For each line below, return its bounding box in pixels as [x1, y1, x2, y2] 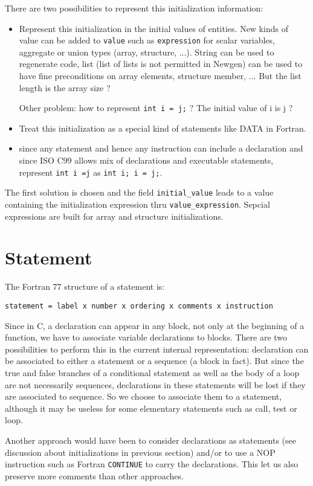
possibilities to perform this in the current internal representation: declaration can [5, 342, 309, 355]
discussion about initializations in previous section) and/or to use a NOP [5, 446, 276, 458]
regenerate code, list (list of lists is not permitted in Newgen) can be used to [19, 57, 303, 70]
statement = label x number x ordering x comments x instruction [5, 301, 273, 310]
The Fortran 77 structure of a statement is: [5, 280, 165, 293]
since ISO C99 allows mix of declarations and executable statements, [19, 154, 274, 167]
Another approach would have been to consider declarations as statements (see [5, 433, 297, 446]
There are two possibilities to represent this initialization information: [5, 2, 263, 14]
